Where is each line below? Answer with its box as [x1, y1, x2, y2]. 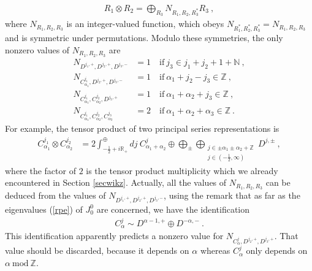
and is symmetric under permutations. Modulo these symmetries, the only [5, 31, 283, 44]
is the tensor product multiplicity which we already [86, 164, 278, 177]
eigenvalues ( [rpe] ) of [5, 202, 83, 215]
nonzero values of [5, 43, 70, 56]
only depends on [246, 244, 308, 257]
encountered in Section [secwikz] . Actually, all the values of [5, 176, 227, 189]
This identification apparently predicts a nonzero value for [5, 229, 224, 242]
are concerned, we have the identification [96, 202, 250, 215]
